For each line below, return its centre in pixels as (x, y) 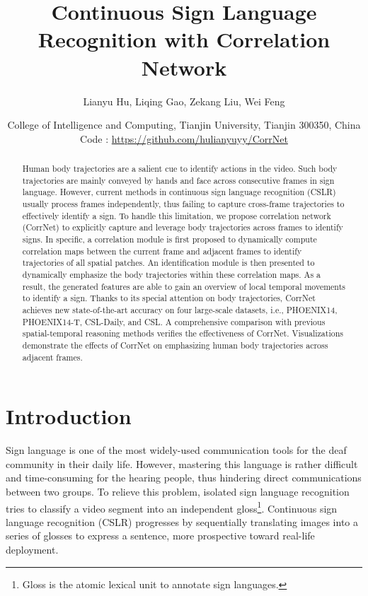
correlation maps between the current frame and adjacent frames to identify (162, 251)
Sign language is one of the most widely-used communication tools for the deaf (176, 450)
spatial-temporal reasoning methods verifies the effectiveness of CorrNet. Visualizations (183, 333)
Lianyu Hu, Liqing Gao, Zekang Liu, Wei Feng (184, 101)
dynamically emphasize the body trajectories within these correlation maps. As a (172, 274)
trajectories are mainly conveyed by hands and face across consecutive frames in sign (178, 180)
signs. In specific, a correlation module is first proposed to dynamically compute (169, 239)
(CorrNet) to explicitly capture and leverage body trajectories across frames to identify (183, 227)
